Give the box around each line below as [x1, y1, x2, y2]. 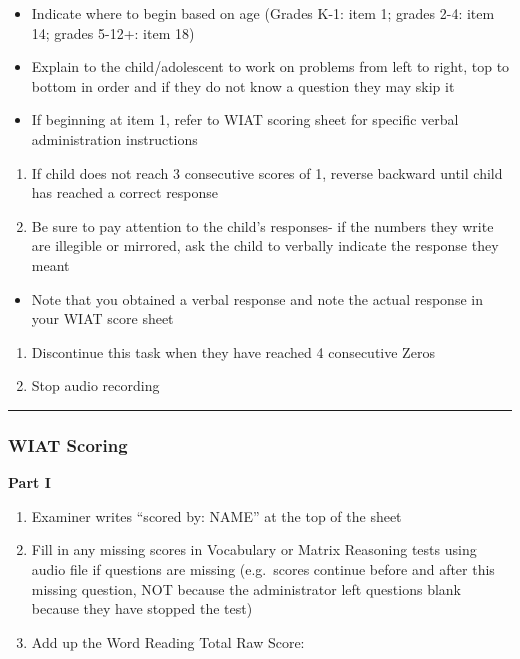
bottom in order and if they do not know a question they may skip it [31, 75, 455, 96]
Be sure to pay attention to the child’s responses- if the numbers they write [31, 215, 494, 236]
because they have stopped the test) [31, 598, 253, 619]
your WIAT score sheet [31, 308, 174, 329]
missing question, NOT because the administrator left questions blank [31, 578, 461, 599]
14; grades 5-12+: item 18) [31, 22, 195, 43]
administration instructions [31, 128, 198, 149]
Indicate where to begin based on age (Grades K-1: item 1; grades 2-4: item [31, 3, 495, 23]
